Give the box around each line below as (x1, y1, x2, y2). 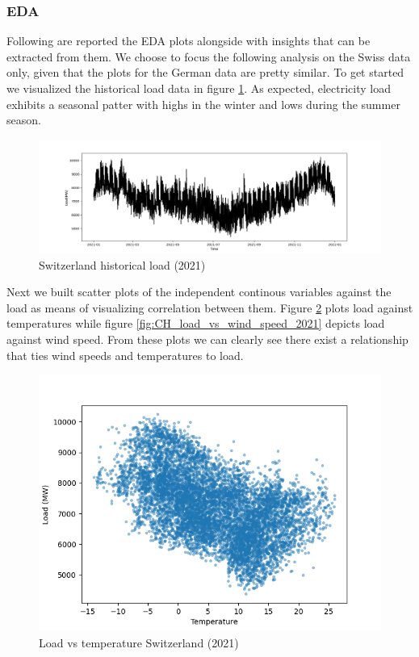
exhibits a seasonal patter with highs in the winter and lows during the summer (6, 95, 400, 112)
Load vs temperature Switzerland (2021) (39, 634, 239, 651)
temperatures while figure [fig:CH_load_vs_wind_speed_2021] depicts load (6, 315, 385, 332)
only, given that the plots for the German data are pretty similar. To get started (6, 64, 404, 81)
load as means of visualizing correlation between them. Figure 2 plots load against (6, 299, 413, 316)
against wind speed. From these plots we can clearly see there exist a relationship (6, 330, 409, 347)
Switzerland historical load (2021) (39, 256, 206, 273)
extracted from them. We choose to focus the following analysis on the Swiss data (6, 48, 411, 65)
